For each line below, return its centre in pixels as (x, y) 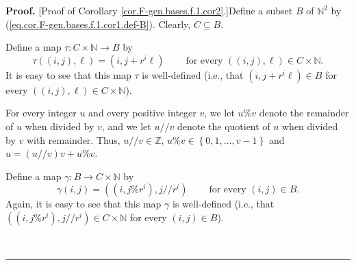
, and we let (126, 126)
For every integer (41, 113)
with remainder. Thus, (73, 139)
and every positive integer (142, 113)
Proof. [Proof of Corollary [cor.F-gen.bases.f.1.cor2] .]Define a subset (149, 10)
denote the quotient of (224, 126)
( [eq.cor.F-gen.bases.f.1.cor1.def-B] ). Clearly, (98, 24)
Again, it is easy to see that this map (84, 204)
